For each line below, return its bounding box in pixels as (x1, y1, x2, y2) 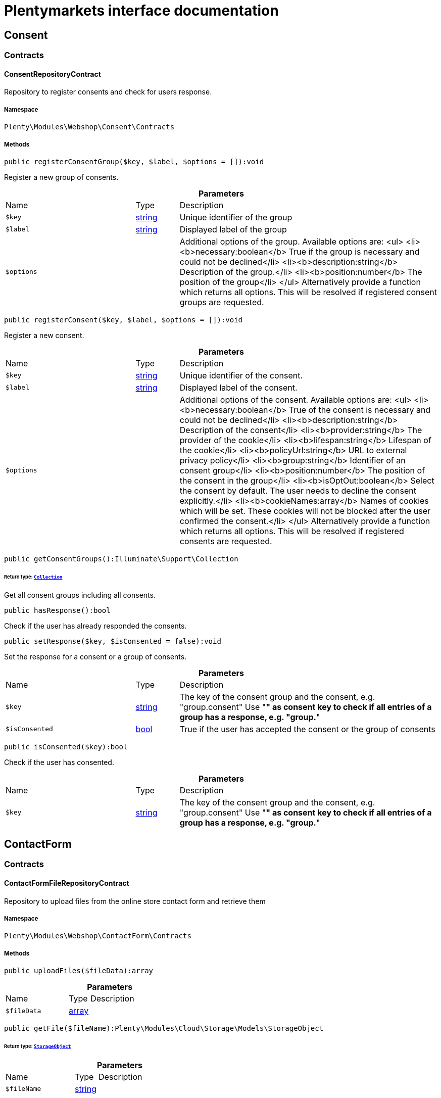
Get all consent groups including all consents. (4, 590, 156, 599)
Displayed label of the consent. (179, 382, 298, 393)
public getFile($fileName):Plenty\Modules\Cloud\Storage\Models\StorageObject (4, 1024, 324, 1033)
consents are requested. (179, 536, 272, 546)
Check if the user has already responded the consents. (4, 621, 187, 630)
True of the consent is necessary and (288, 404, 431, 415)
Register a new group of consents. (4, 172, 119, 181)
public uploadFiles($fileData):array (4, 967, 154, 975)
